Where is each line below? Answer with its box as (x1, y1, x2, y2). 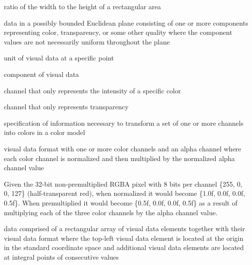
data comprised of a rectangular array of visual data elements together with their (4, 223, 245, 234)
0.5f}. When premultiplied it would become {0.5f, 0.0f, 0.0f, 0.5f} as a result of (4, 197, 237, 207)
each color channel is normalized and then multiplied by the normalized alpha (4, 153, 235, 163)
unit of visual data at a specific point (4, 53, 114, 63)
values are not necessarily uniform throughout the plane (4, 36, 170, 46)
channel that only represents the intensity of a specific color (4, 85, 181, 95)
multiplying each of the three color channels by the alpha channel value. (4, 207, 218, 217)
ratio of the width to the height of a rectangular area (4, 1, 161, 11)
